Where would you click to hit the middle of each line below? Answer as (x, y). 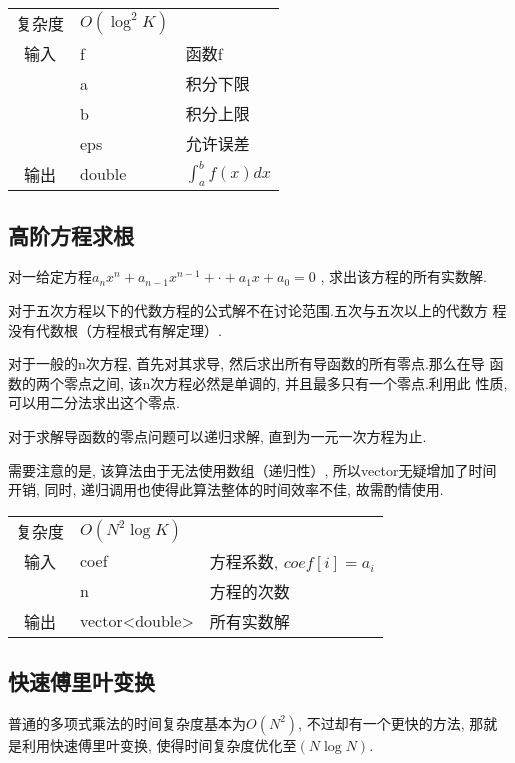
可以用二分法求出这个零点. (94, 402)
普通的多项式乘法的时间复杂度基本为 (127, 722)
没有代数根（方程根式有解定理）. (115, 329)
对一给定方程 (50, 276)
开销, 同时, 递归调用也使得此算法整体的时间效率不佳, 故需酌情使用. (226, 489)
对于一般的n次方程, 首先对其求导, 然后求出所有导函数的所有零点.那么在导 (246, 363)
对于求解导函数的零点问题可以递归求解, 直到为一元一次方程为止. (217, 435)
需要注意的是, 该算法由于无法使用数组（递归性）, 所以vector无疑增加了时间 (252, 469)
